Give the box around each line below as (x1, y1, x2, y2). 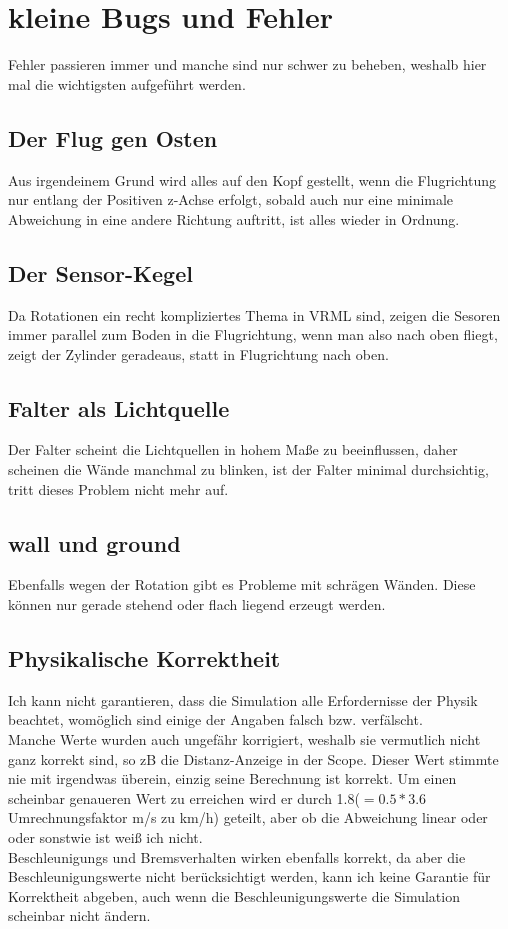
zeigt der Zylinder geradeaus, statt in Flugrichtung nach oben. (8, 343, 389, 364)
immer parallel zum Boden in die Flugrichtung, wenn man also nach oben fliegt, (8, 324, 498, 345)
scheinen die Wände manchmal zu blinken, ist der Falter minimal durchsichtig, (8, 459, 489, 480)
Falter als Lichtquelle (8, 392, 230, 423)
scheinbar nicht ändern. (8, 905, 151, 926)
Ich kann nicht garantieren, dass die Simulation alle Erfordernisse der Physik (8, 689, 478, 710)
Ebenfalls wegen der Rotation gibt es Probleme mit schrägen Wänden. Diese (8, 574, 476, 595)
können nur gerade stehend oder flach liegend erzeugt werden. (8, 594, 386, 615)
